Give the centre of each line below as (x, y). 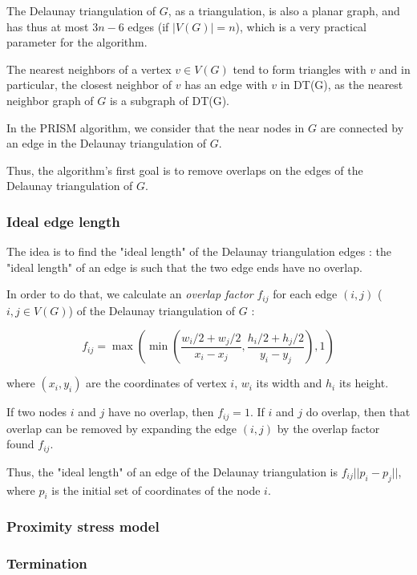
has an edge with (226, 85)
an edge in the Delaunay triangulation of (107, 143)
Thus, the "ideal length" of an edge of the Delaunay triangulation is (172, 471)
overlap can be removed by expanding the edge (122, 428)
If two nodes (37, 412)
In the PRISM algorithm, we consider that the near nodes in (156, 127)
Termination (47, 563)
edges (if (148, 26)
